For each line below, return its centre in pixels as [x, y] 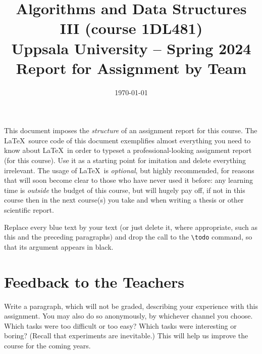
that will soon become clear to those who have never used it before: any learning [129, 180]
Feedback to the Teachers [94, 281]
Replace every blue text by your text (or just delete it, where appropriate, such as [131, 227]
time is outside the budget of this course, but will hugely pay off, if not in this [125, 190]
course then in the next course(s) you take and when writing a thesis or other [124, 200]
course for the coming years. [47, 345]
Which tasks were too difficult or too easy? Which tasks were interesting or [120, 325]
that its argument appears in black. [59, 246]
